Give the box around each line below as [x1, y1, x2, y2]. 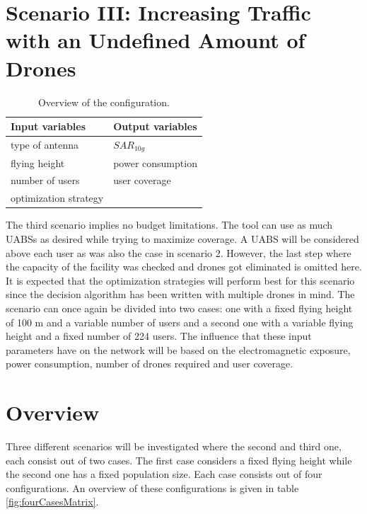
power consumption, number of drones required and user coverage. [6, 356, 293, 371]
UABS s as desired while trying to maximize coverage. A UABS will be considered [6, 232, 359, 246]
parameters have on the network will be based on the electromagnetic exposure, [6, 342, 351, 357]
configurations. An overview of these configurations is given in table [6, 480, 299, 495]
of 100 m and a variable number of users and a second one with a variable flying [6, 314, 354, 329]
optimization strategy [11, 190, 104, 205]
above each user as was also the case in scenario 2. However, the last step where [6, 245, 351, 260]
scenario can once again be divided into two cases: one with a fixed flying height [6, 300, 353, 315]
